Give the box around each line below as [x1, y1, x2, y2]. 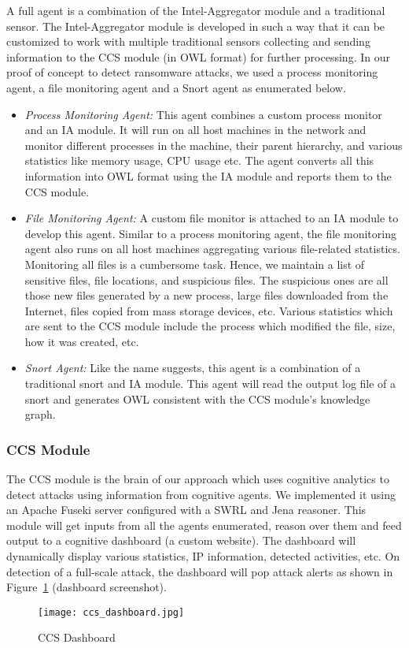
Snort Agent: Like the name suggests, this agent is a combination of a [24, 359, 361, 376]
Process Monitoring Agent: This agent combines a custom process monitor [24, 106, 382, 122]
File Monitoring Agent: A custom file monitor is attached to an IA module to [24, 210, 399, 226]
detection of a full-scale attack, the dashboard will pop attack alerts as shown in [6, 563, 393, 579]
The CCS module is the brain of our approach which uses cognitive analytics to [6, 471, 389, 487]
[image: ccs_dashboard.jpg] [38, 606, 185, 618]
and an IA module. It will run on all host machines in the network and [24, 121, 367, 138]
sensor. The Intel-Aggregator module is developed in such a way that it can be [6, 17, 385, 34]
